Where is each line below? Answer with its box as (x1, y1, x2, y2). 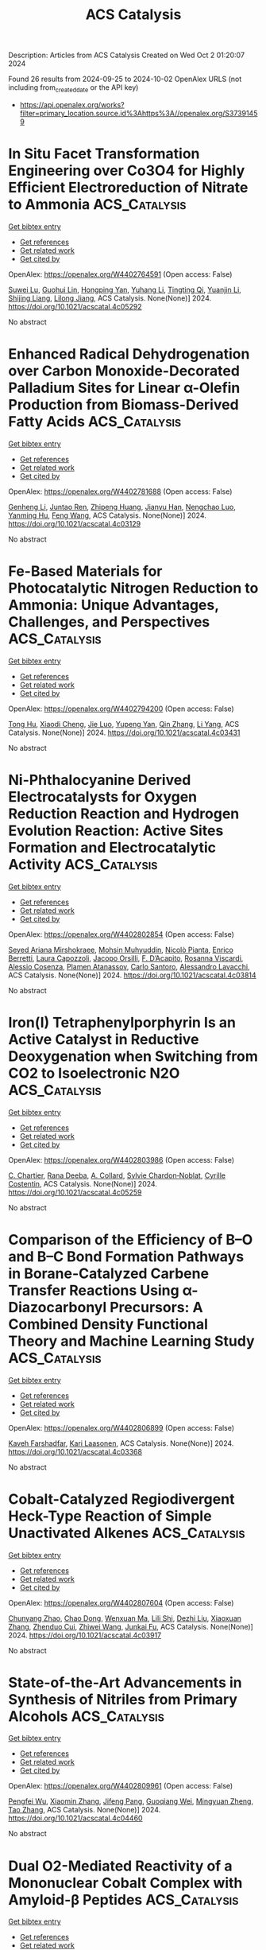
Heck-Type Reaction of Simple (8, 1507, 212, 1525)
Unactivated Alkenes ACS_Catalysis (8, 1524, 245, 1542)
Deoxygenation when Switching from (8, 1047, 258, 1065)
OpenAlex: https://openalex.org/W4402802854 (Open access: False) (8, 929, 234, 939)
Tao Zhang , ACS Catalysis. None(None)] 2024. (8, 1805, 161, 1815)
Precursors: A (110, 1298, 204, 1316)
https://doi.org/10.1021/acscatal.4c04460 (8, 1813, 143, 1823)
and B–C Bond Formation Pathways (8, 1247, 245, 1265)
